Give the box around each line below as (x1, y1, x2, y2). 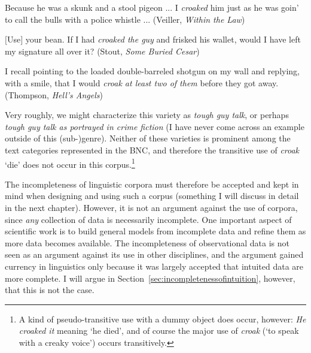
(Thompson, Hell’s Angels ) (5, 88, 103, 101)
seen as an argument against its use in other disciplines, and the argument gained (5, 248, 304, 261)
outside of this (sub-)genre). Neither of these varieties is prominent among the (5, 132, 291, 144)
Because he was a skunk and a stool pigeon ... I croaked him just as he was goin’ (5, 1, 299, 13)
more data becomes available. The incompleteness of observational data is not (5, 236, 290, 249)
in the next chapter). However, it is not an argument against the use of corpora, (5, 201, 298, 213)
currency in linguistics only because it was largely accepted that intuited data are (5, 260, 304, 272)
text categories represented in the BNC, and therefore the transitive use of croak (5, 143, 300, 156)
